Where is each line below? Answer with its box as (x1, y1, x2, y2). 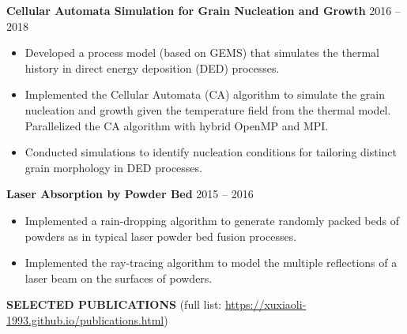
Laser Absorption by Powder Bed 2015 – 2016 (6, 186, 254, 202)
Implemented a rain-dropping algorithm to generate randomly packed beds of (24, 212, 399, 228)
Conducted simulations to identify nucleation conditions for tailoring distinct (24, 144, 398, 160)
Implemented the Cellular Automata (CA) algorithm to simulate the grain (24, 86, 385, 103)
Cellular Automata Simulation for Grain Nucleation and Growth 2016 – (6, 2, 401, 18)
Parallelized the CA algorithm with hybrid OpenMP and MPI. (24, 117, 329, 133)
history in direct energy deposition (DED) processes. (24, 59, 280, 76)
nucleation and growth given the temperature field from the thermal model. (24, 101, 391, 118)
